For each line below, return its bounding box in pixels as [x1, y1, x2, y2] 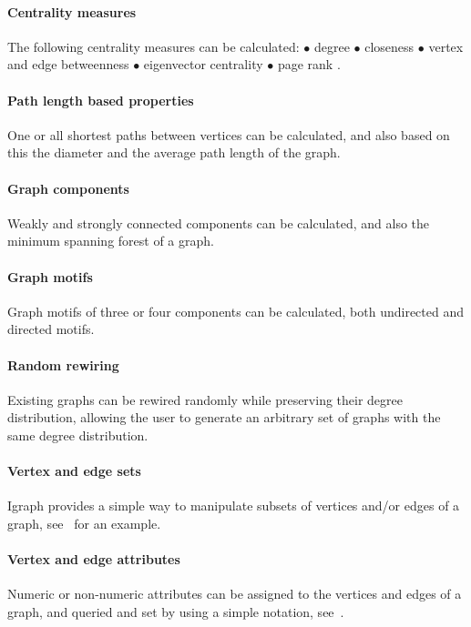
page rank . [277, 55, 341, 74]
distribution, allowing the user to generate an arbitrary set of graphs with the [7, 408, 441, 427]
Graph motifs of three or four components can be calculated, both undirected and [7, 301, 464, 320]
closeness [364, 36, 415, 56]
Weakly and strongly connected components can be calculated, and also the [7, 213, 430, 232]
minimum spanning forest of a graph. [7, 231, 214, 250]
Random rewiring [7, 355, 119, 374]
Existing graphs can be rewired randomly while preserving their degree [7, 389, 403, 409]
